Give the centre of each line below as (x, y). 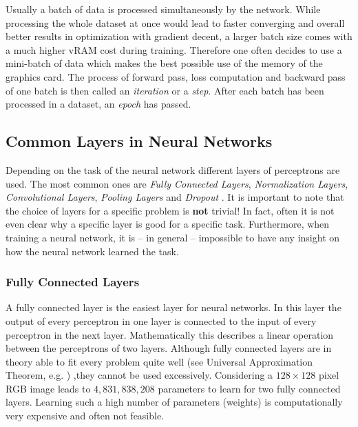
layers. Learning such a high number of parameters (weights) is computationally (174, 402)
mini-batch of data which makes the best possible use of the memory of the (164, 63)
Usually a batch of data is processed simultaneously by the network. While (163, 9)
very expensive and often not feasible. (85, 416)
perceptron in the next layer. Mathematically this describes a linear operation (170, 334)
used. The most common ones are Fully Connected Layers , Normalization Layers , (177, 183)
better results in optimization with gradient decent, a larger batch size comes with (179, 36)
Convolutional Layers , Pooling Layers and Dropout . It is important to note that (175, 197)
